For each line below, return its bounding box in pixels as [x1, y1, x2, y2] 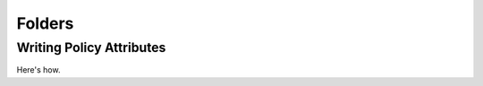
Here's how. [16, 64, 61, 75]
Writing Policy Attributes [16, 39, 166, 56]
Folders [16, 13, 74, 33]
